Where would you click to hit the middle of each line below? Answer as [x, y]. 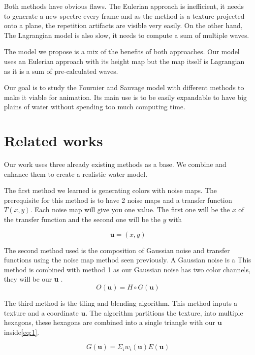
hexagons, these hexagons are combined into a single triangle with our [110, 322]
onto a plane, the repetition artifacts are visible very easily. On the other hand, [123, 25]
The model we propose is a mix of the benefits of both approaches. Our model [122, 51]
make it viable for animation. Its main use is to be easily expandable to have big [126, 97]
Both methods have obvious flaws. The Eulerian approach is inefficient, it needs [124, 6]
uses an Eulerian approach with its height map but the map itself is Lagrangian [124, 61]
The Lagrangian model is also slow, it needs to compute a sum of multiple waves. [127, 35]
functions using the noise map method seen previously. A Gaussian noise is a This [127, 260]
